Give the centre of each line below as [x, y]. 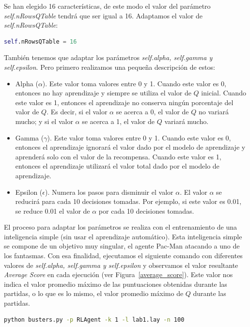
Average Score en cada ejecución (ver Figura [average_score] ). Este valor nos [118, 274]
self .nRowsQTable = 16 [40, 41]
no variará [213, 112]
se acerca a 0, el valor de [152, 112]
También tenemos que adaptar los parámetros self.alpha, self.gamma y [108, 57]
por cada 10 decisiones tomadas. [146, 210]
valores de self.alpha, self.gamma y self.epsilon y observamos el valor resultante [121, 265]
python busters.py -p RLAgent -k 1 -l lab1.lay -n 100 [94, 319]
